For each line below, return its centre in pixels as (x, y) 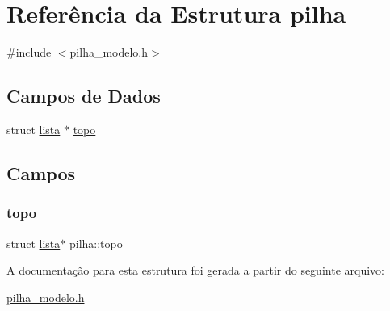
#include (29, 52)
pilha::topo (96, 243)
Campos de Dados (84, 96)
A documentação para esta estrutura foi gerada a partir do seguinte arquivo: (195, 270)
